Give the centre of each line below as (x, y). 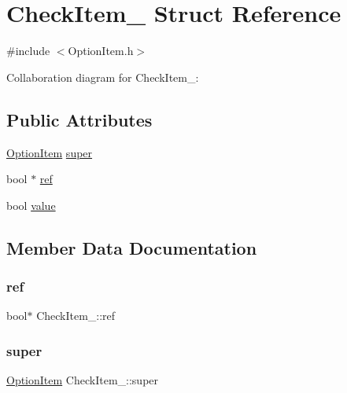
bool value (31, 205)
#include (28, 51)
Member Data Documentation (132, 247)
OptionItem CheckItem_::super (83, 380)
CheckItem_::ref (76, 316)
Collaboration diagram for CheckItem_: (103, 77)
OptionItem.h (101, 51)
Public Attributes (79, 119)
